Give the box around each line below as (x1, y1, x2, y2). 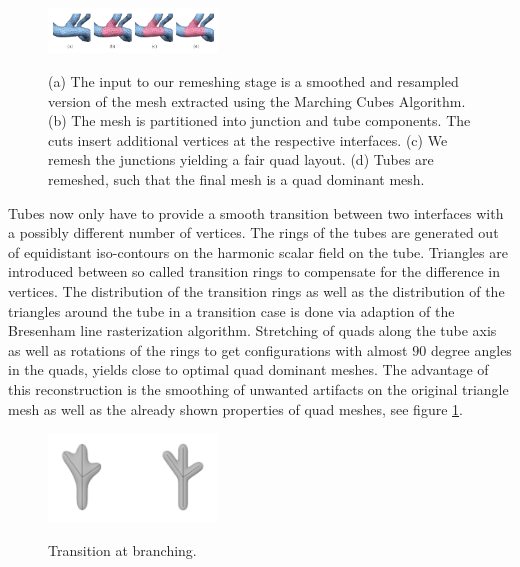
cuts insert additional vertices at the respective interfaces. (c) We (48, 129, 448, 150)
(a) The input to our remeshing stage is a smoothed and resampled (48, 71, 459, 92)
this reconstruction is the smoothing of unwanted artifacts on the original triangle (8, 378, 509, 399)
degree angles (430, 339, 512, 360)
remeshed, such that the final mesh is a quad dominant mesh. (48, 169, 425, 189)
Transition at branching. (48, 539, 197, 560)
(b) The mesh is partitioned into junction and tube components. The (48, 110, 471, 131)
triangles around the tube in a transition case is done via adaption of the (8, 300, 455, 321)
